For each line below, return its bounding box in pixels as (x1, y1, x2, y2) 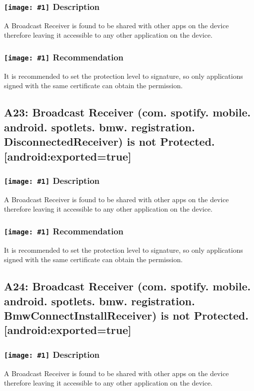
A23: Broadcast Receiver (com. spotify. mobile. (4, 105, 251, 120)
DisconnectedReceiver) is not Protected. (4, 134, 215, 149)
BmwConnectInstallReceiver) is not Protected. (4, 308, 249, 323)
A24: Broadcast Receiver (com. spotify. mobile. (4, 279, 251, 294)
